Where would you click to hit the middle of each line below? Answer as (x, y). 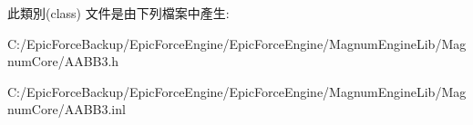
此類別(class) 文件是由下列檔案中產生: (118, 13)
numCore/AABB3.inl (67, 109)
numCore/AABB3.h (63, 61)
